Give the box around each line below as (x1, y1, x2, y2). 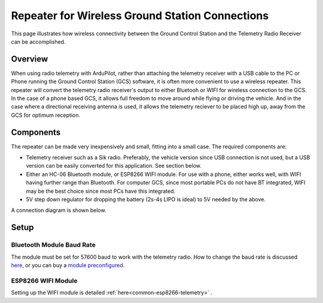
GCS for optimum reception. (11, 111, 81, 119)
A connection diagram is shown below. (11, 207, 106, 214)
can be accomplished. (11, 38, 66, 45)
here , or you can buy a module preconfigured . (11, 261, 125, 269)
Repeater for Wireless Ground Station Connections (11, 9, 269, 22)
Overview (11, 54, 48, 64)
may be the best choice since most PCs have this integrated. (26, 187, 176, 195)
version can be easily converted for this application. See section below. (26, 162, 202, 169)
